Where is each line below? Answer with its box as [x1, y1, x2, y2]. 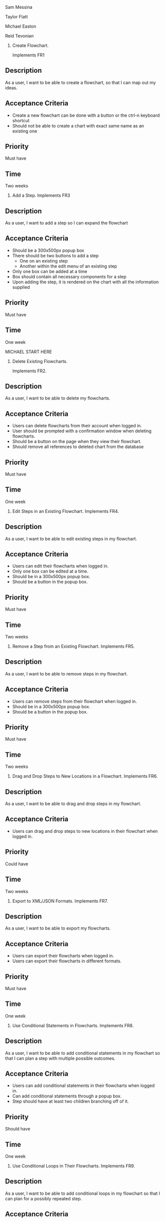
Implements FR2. [12, 368, 47, 374]
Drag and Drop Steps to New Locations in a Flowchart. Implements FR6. [12, 773, 158, 779]
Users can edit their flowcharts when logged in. [12, 563, 109, 569]
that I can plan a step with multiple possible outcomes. [5, 1055, 116, 1061]
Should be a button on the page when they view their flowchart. [12, 439, 142, 445]
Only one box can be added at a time [12, 268, 88, 274]
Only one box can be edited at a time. [12, 568, 89, 574]
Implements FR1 [12, 52, 45, 58]
